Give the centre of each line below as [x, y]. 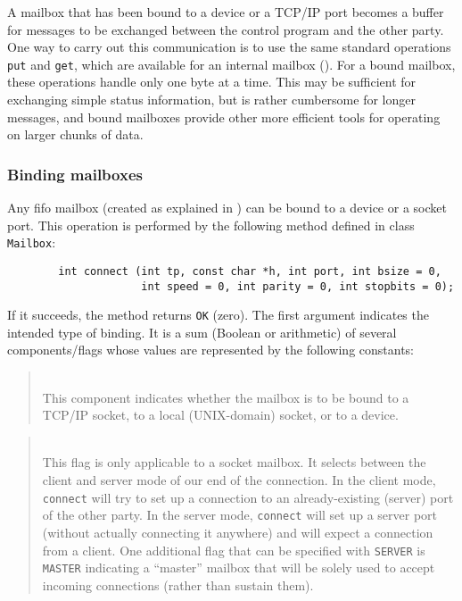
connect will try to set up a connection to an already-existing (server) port [248, 497]
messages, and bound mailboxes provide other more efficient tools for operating [224, 117]
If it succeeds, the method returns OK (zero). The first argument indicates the [218, 315]
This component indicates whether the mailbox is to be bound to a [226, 397]
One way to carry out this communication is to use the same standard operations [229, 47]
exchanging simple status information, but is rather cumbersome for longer [211, 100]
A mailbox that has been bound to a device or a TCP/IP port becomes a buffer [226, 12]
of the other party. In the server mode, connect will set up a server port [240, 515]
